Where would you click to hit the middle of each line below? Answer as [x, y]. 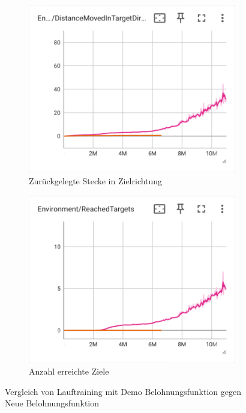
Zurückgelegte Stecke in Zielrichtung [96, 180]
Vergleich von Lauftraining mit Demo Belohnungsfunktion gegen [123, 391]
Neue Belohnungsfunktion [52, 403]
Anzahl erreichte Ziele [69, 371]
